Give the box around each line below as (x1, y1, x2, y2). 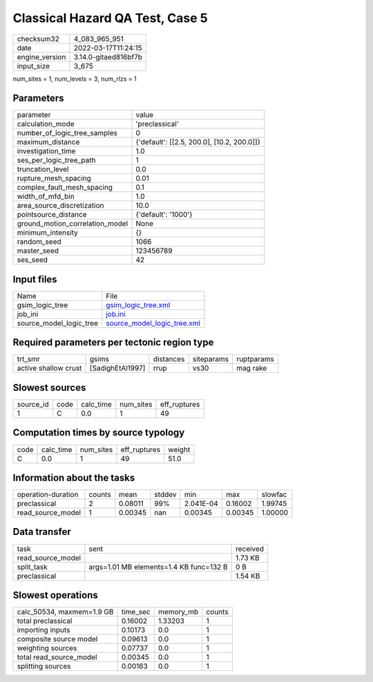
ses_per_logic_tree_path (17, 155, 96, 165)
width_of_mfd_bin (17, 192, 75, 202)
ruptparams (236, 354, 274, 364)
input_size (17, 61, 50, 70)
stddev (154, 490, 177, 500)
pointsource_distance (17, 210, 87, 220)
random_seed (17, 237, 61, 246)
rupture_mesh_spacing (17, 173, 91, 183)
